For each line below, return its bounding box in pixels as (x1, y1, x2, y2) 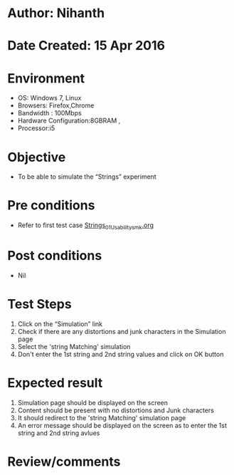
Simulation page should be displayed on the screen (17, 398, 169, 407)
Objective (7, 149, 66, 165)
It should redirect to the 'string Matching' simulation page (17, 413, 186, 422)
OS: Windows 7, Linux (17, 94, 82, 103)
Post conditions (7, 248, 102, 264)
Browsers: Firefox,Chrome (17, 101, 95, 110)
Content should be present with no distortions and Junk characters (17, 406, 215, 414)
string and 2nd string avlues (17, 429, 100, 437)
